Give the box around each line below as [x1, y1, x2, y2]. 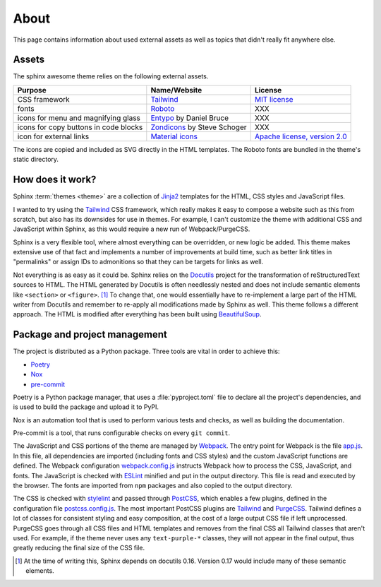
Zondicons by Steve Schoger [150, 122, 247, 132]
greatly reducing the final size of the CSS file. [13, 544, 145, 552]
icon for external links [17, 131, 90, 141]
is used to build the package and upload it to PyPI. [13, 403, 159, 411]
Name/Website [150, 85, 202, 95]
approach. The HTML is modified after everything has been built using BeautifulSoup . [13, 310, 262, 319]
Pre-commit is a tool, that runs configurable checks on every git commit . [13, 429, 231, 437]
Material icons [150, 131, 198, 141]
